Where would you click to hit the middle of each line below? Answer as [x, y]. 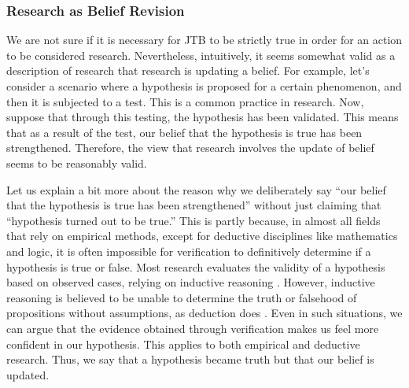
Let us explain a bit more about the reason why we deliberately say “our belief [196, 189]
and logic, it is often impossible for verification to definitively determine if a [189, 251]
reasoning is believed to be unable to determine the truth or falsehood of [182, 297]
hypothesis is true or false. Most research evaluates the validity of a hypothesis [196, 266]
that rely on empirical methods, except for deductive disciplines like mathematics [202, 236]
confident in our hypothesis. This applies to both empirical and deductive [183, 344]
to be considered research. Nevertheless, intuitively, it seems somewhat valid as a [201, 55]
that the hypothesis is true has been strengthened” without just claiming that [194, 205]
